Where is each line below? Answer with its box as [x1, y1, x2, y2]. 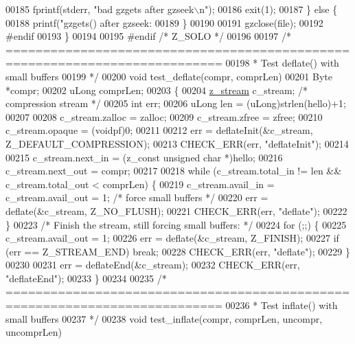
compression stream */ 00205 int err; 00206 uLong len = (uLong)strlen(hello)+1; [5, 96, 346, 111]
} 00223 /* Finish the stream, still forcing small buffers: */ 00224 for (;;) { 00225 [5, 217, 347, 231]
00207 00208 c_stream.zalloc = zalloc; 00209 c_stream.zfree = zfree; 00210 [5, 109, 323, 124]
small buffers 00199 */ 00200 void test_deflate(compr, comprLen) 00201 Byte [5, 69, 332, 83]
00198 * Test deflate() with [225, 56, 339, 70]
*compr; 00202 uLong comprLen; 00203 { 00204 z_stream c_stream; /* [5, 82, 308, 97]
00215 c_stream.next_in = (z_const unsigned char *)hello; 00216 [5, 150, 283, 164]
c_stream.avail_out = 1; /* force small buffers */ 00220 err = [5, 190, 268, 205]
